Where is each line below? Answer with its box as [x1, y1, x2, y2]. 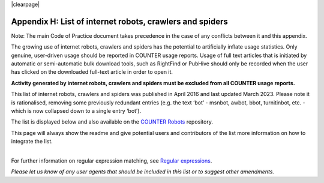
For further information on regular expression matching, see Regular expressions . [11, 157, 212, 164]
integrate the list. [11, 138, 53, 145]
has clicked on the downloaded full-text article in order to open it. [11, 68, 173, 76]
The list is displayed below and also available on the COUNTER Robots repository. [11, 118, 213, 125]
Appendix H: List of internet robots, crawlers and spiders [11, 16, 228, 26]
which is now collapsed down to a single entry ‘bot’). [11, 107, 141, 115]
